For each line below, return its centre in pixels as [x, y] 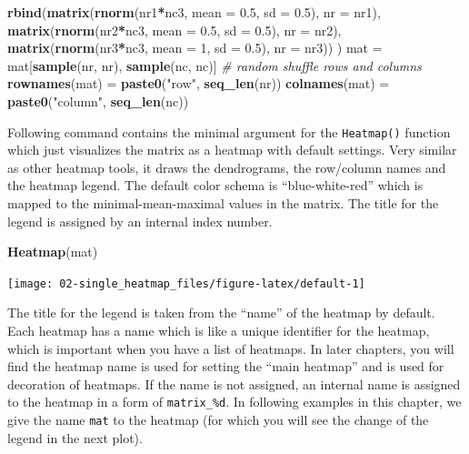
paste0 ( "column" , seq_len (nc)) [98, 101]
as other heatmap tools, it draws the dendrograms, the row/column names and [227, 167]
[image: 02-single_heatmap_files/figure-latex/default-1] [186, 283]
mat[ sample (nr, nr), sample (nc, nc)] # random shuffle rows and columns [215, 65]
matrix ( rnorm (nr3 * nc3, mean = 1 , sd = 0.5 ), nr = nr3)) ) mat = [195, 48]
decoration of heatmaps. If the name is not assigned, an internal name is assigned [234, 383]
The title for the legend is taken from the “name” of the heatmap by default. [221, 313]
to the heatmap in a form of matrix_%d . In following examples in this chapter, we [234, 402]
